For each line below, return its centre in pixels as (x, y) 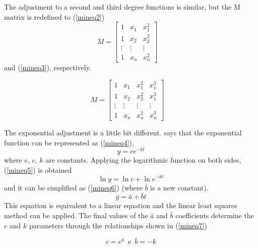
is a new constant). (179, 187)
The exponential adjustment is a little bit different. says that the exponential (123, 133)
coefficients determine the (215, 215)
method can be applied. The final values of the (76, 215)
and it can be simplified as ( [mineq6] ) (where (73, 187)
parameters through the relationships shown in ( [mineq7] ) (118, 225)
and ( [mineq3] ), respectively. (48, 67)
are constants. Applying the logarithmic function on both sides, (143, 160)
